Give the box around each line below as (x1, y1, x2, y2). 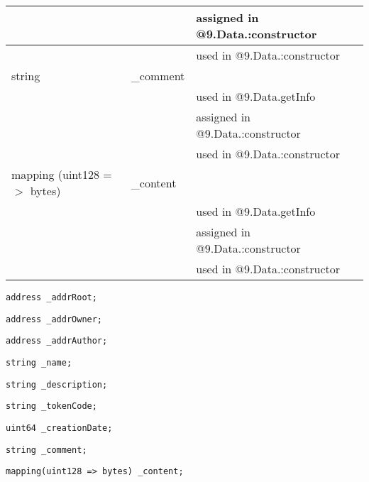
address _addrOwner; (6, 314, 103, 324)
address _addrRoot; (6, 292, 97, 302)
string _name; (6, 357, 72, 368)
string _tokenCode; (6, 401, 97, 412)
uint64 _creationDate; (6, 422, 113, 433)
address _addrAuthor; (6, 336, 108, 346)
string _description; (6, 379, 108, 390)
